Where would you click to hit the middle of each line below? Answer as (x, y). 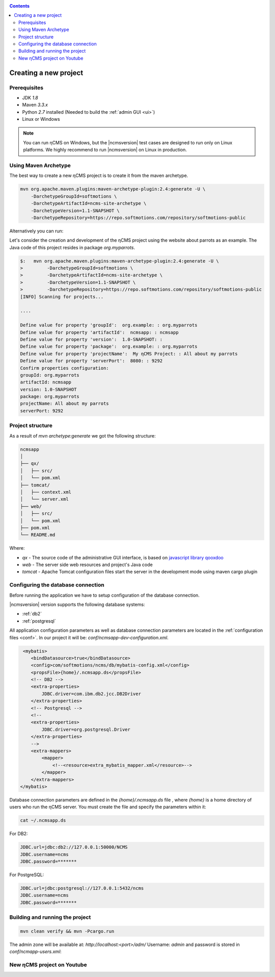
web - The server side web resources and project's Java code (87, 565)
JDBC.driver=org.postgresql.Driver (86, 729)
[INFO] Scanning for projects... (62, 297)
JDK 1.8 (30, 97)
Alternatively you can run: (36, 231)
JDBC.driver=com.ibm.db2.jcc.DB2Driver (91, 694)
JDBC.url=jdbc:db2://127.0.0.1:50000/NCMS (74, 847)
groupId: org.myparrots (50, 375)
